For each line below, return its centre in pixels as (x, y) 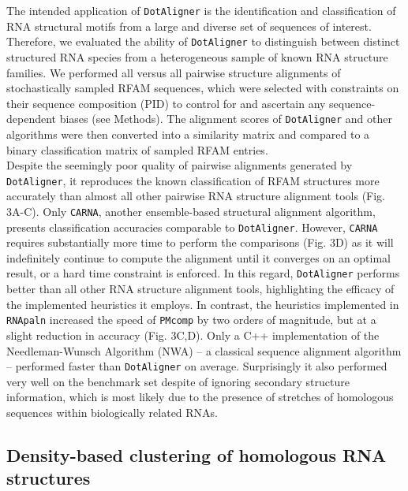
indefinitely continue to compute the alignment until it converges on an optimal (199, 257)
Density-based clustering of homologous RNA (197, 454)
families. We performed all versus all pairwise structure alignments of (174, 72)
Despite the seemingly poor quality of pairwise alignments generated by (180, 165)
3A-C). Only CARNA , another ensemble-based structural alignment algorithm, (191, 211)
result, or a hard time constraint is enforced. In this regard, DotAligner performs (203, 273)
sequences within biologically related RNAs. (112, 412)
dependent (32, 119)
